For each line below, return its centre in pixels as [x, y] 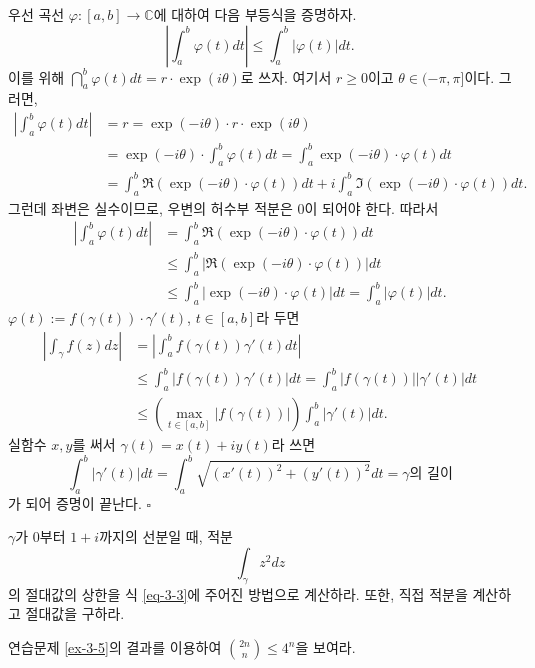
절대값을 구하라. [75, 613]
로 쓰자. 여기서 [286, 76]
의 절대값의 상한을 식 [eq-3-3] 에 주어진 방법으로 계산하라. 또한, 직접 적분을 [238, 593]
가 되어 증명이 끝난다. [75, 502]
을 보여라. [325, 647]
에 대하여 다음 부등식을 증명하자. [255, 14]
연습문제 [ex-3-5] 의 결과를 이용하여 [115, 647]
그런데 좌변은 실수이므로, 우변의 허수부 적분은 [150, 207]
